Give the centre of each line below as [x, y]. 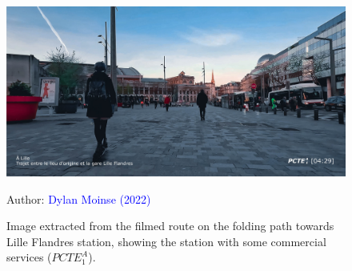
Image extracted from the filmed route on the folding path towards [170, 226]
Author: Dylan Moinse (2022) [79, 198]
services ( [29, 257]
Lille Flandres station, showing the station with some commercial [166, 241]
